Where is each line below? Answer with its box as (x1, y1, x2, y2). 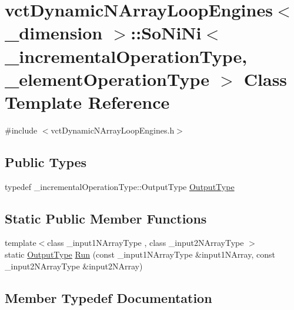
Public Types (5, 152, 87, 171)
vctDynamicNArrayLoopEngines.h (51, 124, 175, 136)
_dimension (5, 21, 103, 45)
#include (5, 124, 38, 136)
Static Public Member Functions (5, 209, 207, 227)
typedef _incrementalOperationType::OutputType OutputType (5, 180, 235, 192)
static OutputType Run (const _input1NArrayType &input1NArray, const (5, 248, 275, 261)
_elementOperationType (5, 66, 210, 91)
